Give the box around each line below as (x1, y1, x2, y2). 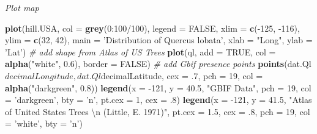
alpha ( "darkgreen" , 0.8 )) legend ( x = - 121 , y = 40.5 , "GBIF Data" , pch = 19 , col (5, 81, 311, 94)
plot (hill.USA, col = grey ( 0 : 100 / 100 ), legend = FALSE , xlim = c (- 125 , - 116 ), (5, 21, 300, 34)
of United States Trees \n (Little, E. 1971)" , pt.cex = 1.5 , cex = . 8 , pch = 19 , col (5, 105, 310, 118)
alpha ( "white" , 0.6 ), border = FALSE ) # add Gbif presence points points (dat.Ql (5, 57, 311, 70)
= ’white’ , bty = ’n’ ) (5, 117, 83, 130)
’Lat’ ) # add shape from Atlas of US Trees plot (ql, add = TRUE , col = (5, 45, 276, 58)
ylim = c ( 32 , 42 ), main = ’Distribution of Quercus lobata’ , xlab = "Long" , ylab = (5, 33, 313, 46)
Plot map (5, 1, 39, 13)
